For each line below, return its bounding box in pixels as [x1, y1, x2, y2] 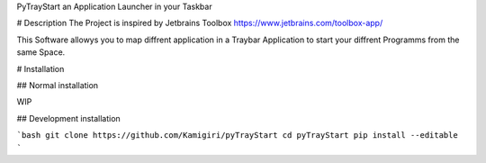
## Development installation [16, 113, 121, 123]
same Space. [16, 47, 66, 58]
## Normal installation [16, 79, 99, 90]
